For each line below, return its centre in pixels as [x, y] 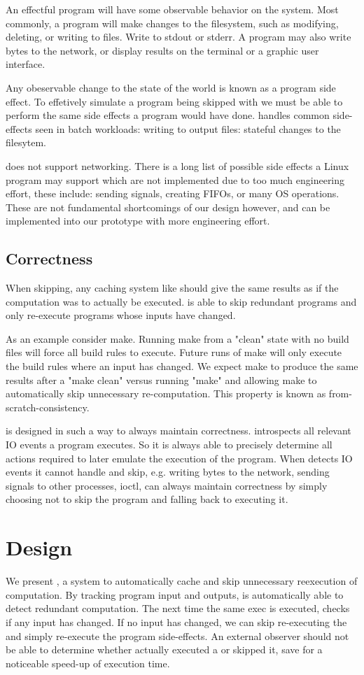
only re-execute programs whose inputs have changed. [121, 315]
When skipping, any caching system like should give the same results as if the [172, 288]
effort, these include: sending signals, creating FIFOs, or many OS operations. [173, 193]
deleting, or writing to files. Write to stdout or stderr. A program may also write [178, 37]
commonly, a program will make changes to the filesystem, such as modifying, [172, 23]
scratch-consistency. [48, 407]
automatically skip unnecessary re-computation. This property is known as [166, 393]
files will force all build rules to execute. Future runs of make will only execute [174, 352]
